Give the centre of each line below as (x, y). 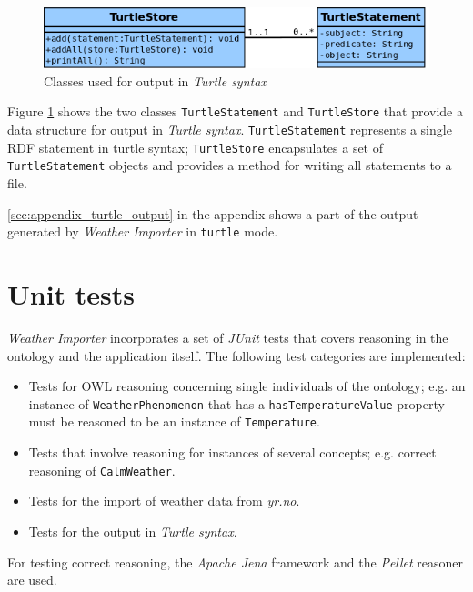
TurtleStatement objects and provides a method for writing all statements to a (230, 165)
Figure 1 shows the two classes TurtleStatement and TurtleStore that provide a (235, 111)
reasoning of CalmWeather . (102, 470)
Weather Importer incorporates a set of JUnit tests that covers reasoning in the (228, 338)
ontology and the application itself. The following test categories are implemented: (236, 355)
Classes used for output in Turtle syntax (155, 80)
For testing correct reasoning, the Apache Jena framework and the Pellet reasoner (236, 562)
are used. (32, 580)
